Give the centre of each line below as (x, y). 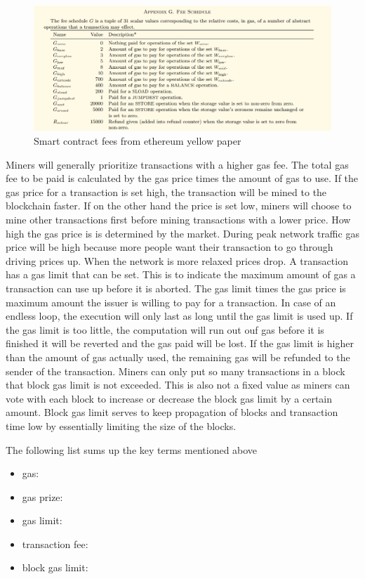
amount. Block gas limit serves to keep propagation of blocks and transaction (172, 412)
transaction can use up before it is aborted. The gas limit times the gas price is (176, 288)
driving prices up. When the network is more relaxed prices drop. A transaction (177, 260)
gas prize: (42, 496)
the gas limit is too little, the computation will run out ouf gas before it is (165, 329)
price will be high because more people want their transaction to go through (170, 247)
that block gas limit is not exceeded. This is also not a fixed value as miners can (178, 385)
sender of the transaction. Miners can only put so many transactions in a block (175, 371)
